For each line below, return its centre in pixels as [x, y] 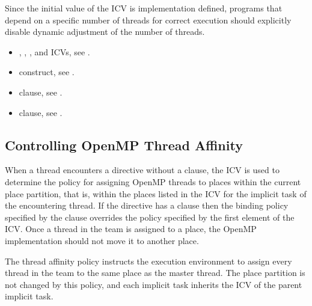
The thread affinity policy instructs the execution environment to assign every [148, 261]
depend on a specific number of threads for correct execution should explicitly [148, 20]
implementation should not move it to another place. [102, 240]
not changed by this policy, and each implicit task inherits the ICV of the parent [154, 284]
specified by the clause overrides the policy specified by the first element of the [150, 217]
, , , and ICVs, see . [54, 51]
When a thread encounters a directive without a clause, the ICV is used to [142, 170]
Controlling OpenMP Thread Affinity [124, 145]
